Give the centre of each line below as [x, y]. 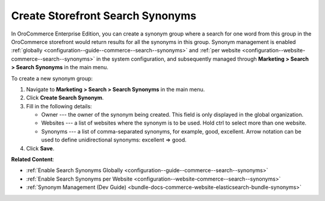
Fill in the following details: [59, 106]
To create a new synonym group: [52, 78]
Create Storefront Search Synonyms [104, 16]
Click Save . [40, 148]
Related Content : [32, 159]
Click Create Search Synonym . [65, 98]
